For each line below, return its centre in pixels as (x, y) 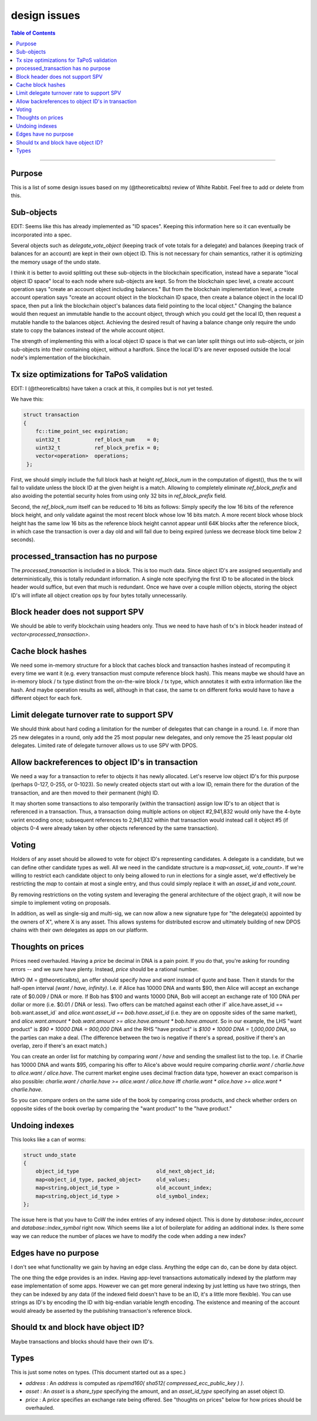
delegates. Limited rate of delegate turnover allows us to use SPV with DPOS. (104, 745)
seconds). (23, 540)
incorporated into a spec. (41, 235)
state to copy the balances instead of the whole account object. (88, 330)
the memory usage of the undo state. (56, 262)
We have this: (27, 399)
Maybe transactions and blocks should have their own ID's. (82, 1342)
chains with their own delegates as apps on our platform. (80, 930)
